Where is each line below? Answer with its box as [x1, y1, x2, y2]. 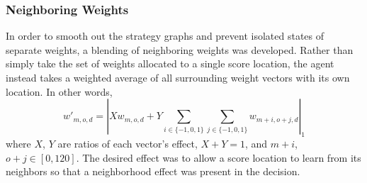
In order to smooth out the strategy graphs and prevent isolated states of [6, 28, 324, 43]
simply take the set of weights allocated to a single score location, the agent [6, 56, 334, 71]
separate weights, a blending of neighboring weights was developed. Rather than [6, 42, 354, 57]
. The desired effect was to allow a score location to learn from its [76, 150, 361, 165]
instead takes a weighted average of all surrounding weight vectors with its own [6, 70, 350, 84]
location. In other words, [6, 84, 113, 99]
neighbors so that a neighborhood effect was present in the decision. [6, 164, 300, 179]
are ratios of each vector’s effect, [57, 135, 198, 150]
